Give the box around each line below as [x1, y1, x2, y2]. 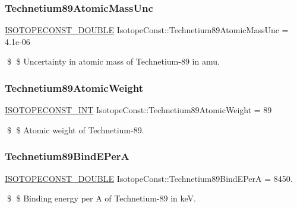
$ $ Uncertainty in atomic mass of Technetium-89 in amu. [7, 55, 220, 68]
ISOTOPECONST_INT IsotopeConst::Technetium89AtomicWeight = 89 [5, 104, 272, 116]
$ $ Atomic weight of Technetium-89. [7, 123, 144, 136]
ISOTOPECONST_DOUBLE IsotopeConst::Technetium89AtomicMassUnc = [5, 24, 289, 36]
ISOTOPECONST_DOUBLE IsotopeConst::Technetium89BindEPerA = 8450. [5, 172, 293, 184]
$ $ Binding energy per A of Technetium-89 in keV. [7, 192, 196, 204]
